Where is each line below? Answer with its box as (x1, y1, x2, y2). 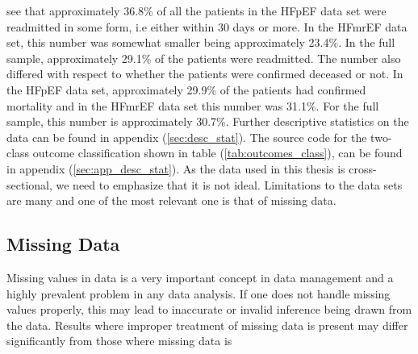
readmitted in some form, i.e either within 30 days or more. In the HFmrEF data (6, 18, 408, 35)
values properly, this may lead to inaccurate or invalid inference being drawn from (6, 301, 412, 318)
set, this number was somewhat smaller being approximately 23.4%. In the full (6, 34, 395, 51)
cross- (349, 160, 377, 177)
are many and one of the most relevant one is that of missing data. (6, 192, 336, 209)
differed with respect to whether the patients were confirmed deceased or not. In (6, 65, 403, 82)
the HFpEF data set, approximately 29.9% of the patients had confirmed (6, 81, 366, 98)
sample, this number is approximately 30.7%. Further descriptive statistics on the (6, 113, 409, 130)
